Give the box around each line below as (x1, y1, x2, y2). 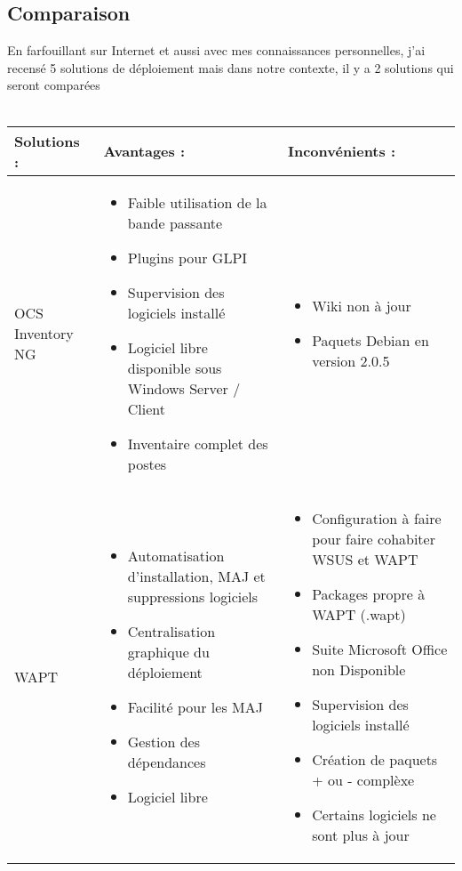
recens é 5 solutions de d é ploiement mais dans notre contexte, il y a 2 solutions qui (7, 58, 454, 77)
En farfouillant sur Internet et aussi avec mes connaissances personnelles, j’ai (7, 41, 426, 60)
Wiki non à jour (312, 294, 411, 316)
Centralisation (127, 621, 216, 642)
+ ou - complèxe (312, 769, 415, 790)
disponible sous (127, 357, 222, 378)
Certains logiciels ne (312, 803, 436, 825)
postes (127, 453, 167, 474)
